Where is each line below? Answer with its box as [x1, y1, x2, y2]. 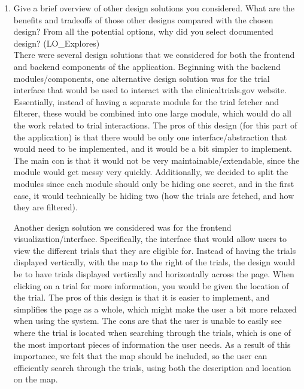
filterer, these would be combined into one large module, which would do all [13, 107, 291, 120]
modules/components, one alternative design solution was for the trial [13, 72, 270, 84]
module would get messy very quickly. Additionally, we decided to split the [13, 166, 288, 178]
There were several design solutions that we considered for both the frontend [13, 48, 295, 61]
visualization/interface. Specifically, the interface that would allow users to [13, 232, 287, 245]
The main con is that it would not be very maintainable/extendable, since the [13, 154, 300, 166]
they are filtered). [13, 201, 78, 213]
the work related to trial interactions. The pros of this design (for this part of [13, 118, 297, 131]
